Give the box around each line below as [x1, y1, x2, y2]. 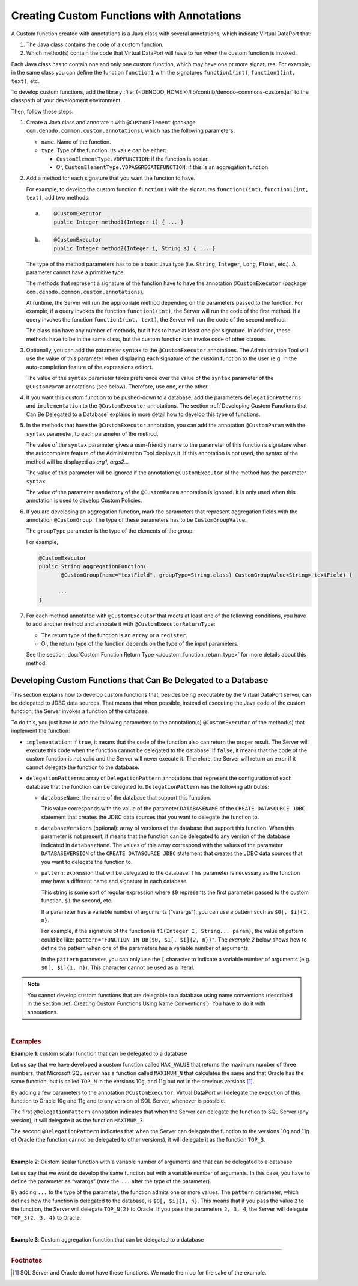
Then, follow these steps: [11, 108, 74, 115]
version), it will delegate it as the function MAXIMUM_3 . [11, 1116, 145, 1124]
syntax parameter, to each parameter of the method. [26, 430, 159, 437]
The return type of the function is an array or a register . [41, 631, 188, 638]
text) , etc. [11, 77, 40, 84]
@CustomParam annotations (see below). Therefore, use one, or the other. [26, 382, 209, 390]
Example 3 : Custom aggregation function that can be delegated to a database [11, 1236, 204, 1243]
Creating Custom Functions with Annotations [11, 9, 241, 22]
